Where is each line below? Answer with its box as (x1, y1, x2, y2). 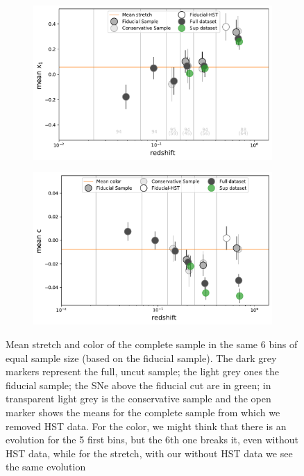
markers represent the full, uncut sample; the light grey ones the (6, 364, 280, 379)
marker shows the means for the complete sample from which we (6, 404, 280, 419)
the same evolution (6, 459, 86, 474)
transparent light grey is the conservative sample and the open (6, 391, 271, 406)
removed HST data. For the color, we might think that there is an (6, 418, 287, 433)
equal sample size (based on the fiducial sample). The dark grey (6, 350, 277, 365)
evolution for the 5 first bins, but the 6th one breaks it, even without (6, 432, 298, 447)
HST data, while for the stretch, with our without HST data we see (6, 445, 293, 460)
